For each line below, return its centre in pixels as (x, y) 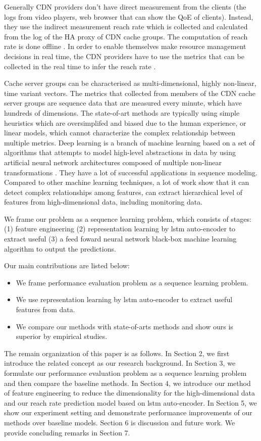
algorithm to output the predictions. (60, 248)
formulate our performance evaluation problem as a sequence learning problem (125, 373)
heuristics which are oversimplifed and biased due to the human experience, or (125, 122)
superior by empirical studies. (62, 336)
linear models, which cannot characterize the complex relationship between (120, 133)
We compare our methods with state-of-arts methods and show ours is (124, 326)
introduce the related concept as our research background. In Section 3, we (120, 363)
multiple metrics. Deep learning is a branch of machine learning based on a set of (129, 142)
